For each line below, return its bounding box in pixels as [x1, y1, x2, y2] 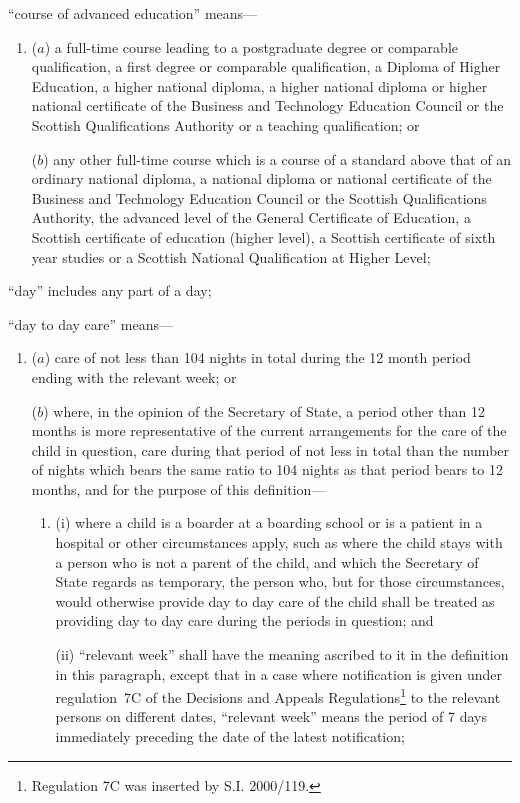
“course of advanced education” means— [8, 3, 258, 23]
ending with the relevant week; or [31, 366, 237, 387]
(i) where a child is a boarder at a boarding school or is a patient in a [55, 512, 483, 533]
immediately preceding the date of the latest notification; [55, 726, 405, 747]
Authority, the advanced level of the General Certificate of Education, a [31, 207, 471, 228]
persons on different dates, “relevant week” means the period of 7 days [55, 706, 487, 727]
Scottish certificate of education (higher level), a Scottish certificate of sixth [31, 226, 496, 247]
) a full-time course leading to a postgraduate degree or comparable [44, 36, 458, 57]
